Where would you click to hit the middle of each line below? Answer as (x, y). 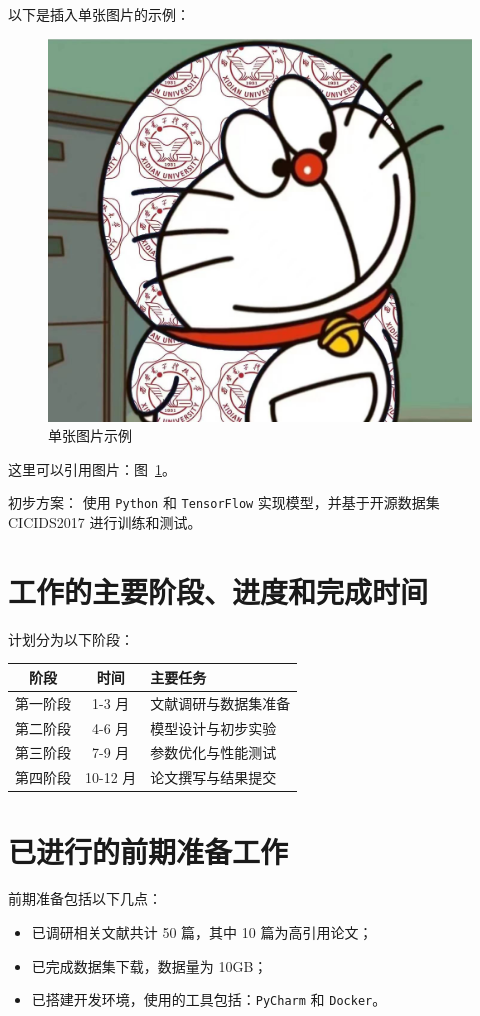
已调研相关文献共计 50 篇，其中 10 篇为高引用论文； (202, 932)
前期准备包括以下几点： (85, 898)
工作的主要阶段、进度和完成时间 (218, 590)
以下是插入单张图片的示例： (99, 14)
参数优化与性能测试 (213, 752)
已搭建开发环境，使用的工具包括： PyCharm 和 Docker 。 (209, 999)
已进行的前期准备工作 (148, 850)
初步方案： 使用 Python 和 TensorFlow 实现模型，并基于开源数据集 (224, 502)
